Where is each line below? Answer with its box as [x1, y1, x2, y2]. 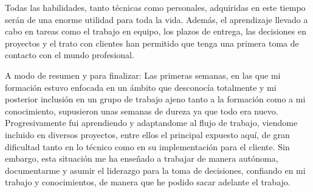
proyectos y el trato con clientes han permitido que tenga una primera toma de [5, 36, 299, 49]
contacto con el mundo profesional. [5, 48, 134, 61]
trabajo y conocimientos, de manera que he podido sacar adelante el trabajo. [5, 176, 291, 188]
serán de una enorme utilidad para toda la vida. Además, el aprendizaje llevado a [5, 13, 308, 25]
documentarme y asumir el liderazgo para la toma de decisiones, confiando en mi [5, 164, 306, 176]
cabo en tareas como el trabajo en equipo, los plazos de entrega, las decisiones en [5, 25, 306, 38]
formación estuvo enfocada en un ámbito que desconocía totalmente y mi [5, 81, 277, 93]
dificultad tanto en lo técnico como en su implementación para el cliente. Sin [5, 140, 290, 153]
